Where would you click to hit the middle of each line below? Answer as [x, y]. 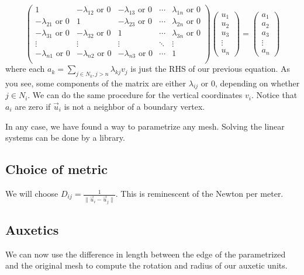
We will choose [32, 194]
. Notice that [274, 95]
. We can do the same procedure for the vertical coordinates [135, 95]
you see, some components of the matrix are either [96, 83]
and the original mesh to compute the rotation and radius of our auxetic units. [146, 265]
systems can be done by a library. [65, 137]
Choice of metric [56, 169]
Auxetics [32, 229]
